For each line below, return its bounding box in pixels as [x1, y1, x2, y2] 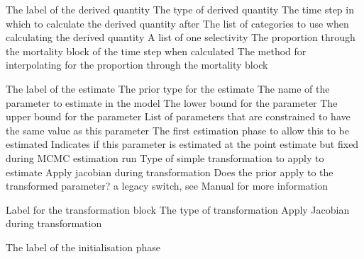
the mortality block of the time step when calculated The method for [6, 43, 307, 58]
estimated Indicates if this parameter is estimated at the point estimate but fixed [6, 137, 359, 151]
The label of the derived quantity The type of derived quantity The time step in [6, 2, 354, 16]
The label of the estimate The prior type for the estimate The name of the [6, 81, 330, 96]
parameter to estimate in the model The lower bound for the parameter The [6, 95, 338, 110]
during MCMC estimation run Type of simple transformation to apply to [6, 150, 324, 165]
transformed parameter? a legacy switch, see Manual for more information [6, 178, 328, 193]
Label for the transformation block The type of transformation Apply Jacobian [6, 202, 350, 217]
